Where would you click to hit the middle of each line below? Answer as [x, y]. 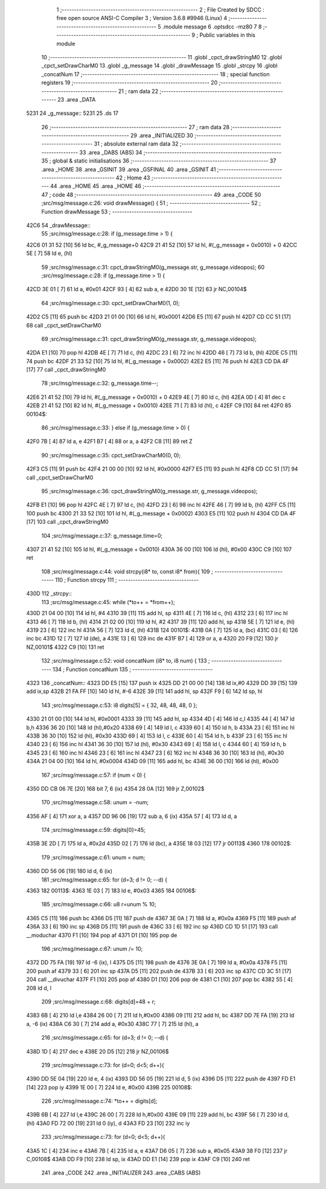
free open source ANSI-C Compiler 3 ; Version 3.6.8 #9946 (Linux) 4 [142, 18]
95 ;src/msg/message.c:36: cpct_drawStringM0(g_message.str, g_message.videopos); [149, 491]
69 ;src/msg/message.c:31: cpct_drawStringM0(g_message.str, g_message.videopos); [149, 339]
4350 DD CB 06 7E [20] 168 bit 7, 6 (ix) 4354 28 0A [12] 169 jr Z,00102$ [115, 788]
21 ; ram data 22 [138, 91]
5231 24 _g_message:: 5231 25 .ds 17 [72, 113]
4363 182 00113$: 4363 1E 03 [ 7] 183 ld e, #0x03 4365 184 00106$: [111, 891]
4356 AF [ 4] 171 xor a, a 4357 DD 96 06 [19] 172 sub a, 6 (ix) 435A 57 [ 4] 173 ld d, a [132, 816]
